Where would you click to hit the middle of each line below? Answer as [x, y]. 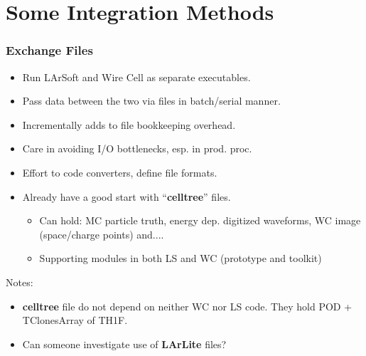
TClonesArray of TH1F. [75, 320]
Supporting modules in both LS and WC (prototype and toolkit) [181, 258]
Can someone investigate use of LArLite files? [124, 344]
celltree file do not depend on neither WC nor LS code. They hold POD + [187, 306]
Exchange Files [49, 50]
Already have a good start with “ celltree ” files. [127, 196]
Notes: [20, 282]
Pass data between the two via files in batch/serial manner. [151, 101]
